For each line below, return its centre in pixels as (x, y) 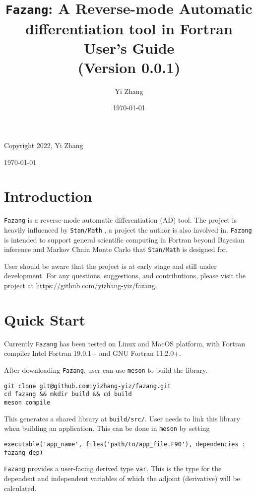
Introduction (48, 196)
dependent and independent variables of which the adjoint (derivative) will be (122, 478)
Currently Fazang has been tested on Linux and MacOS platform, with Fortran (125, 343)
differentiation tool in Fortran (129, 28)
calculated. (20, 488)
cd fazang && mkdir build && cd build (68, 394)
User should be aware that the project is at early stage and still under (110, 266)
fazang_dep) (24, 453)
